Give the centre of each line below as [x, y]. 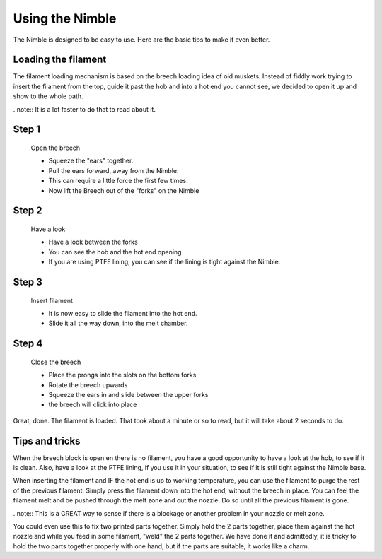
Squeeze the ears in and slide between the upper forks [128, 394]
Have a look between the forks [93, 242]
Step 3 [28, 282]
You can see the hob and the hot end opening [115, 252]
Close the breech [56, 362]
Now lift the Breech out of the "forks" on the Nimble [124, 190]
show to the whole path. [48, 96]
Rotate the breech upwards [88, 384]
